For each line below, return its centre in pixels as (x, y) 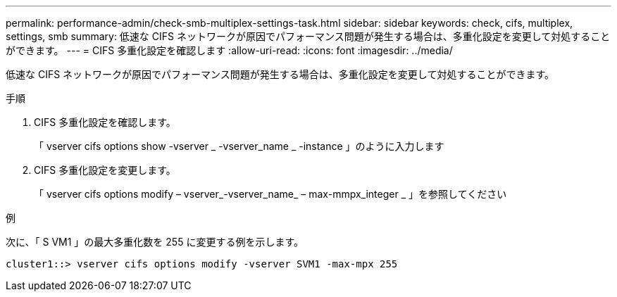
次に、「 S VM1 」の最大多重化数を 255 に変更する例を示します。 (155, 242)
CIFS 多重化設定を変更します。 (105, 170)
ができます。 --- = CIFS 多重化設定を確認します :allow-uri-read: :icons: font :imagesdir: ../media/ (229, 50)
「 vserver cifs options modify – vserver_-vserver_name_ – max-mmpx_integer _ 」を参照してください (270, 194)
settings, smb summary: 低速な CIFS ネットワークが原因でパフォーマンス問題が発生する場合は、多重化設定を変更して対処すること (308, 36)
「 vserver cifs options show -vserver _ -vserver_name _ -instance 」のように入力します (239, 146)
